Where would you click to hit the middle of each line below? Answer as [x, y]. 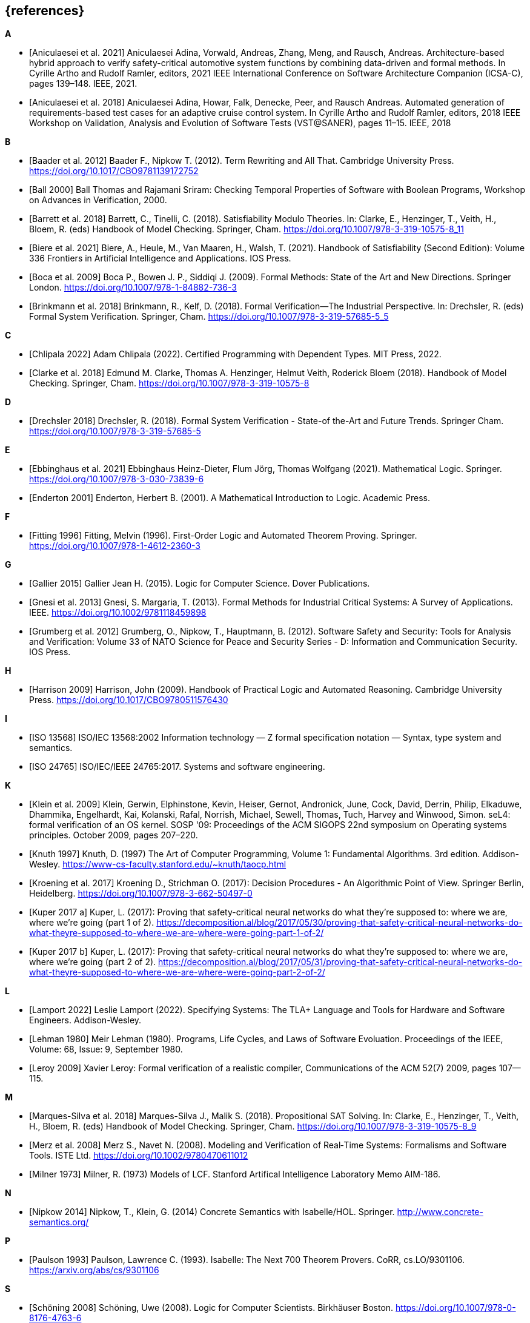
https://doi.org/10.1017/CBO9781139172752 [114, 171]
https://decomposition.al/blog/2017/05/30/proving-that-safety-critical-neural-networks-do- [340, 923]
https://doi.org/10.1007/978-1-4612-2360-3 [115, 546]
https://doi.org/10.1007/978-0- [456, 1308]
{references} [45, 11]
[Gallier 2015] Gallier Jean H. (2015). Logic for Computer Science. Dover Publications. [200, 584]
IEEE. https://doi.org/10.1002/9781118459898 [118, 613]
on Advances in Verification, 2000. [98, 200]
